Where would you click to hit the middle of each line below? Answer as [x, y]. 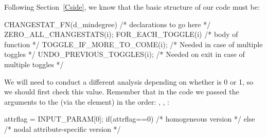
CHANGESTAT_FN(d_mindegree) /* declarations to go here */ [108, 24]
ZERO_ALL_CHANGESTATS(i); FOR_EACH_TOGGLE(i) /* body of [121, 34]
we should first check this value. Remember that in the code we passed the [122, 92]
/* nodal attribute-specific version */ [63, 129]
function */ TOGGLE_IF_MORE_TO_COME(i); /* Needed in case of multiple [133, 44]
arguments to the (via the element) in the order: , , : [87, 101]
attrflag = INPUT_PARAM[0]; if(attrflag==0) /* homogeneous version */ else [130, 119]
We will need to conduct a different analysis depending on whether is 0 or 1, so [129, 81]
